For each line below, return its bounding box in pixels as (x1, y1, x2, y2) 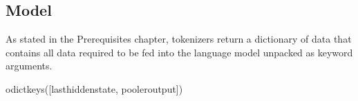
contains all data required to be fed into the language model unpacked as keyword (6, 45, 353, 59)
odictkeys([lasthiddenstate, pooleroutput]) (6, 81, 183, 96)
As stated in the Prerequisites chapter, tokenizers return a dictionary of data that (6, 32, 352, 46)
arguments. (6, 58, 53, 73)
